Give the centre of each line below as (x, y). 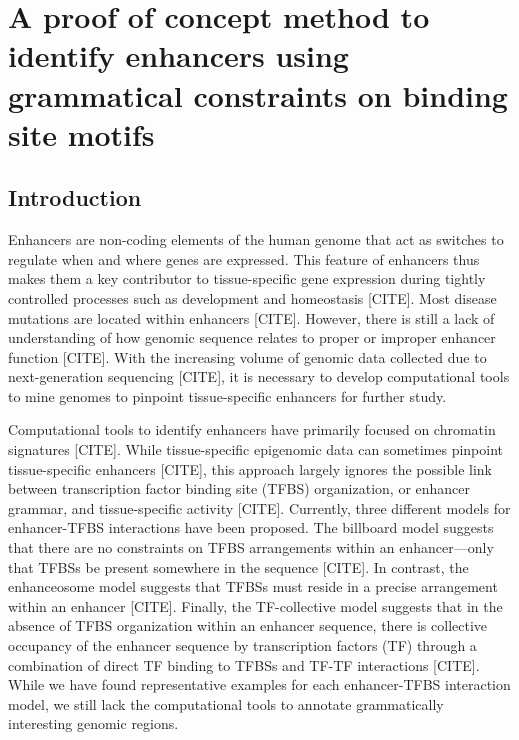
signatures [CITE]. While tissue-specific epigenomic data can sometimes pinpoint (256, 449)
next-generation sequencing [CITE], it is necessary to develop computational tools (259, 376)
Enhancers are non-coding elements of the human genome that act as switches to (256, 239)
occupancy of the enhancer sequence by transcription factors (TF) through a (242, 645)
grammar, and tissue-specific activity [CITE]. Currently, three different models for (259, 507)
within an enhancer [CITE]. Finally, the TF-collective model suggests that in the (255, 605)
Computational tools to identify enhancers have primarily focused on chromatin (252, 429)
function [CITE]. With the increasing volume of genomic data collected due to (247, 356)
